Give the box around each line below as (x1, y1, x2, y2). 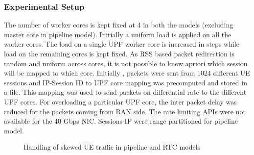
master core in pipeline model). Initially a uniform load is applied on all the (4, 29, 231, 39)
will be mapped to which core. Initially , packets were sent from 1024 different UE (4, 68, 250, 78)
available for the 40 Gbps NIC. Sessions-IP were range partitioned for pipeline (4, 116, 238, 126)
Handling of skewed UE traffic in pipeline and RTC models (23, 142, 201, 152)
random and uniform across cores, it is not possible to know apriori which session (4, 58, 248, 68)
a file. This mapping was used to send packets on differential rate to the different (4, 87, 247, 97)
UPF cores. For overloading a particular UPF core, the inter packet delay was (4, 96, 237, 106)
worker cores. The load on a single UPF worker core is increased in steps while (4, 39, 239, 49)
